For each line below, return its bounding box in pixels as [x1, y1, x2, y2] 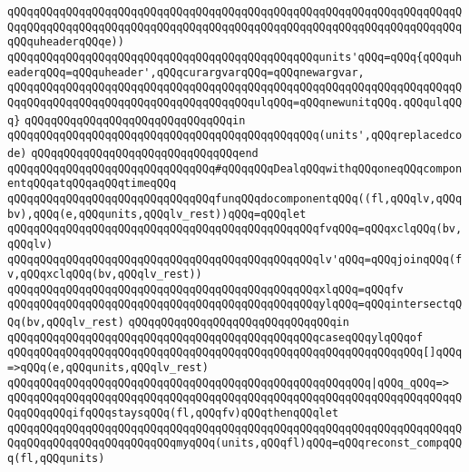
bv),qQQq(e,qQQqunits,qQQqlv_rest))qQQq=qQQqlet [7, 207, 307, 221]
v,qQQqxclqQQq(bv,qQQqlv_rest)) [7, 268, 202, 281]
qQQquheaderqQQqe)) [7, 35, 124, 49]
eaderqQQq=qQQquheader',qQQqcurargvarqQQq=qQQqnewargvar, [7, 65, 365, 79]
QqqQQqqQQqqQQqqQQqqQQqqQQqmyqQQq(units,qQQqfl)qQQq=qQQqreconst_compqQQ [7, 437, 463, 450]
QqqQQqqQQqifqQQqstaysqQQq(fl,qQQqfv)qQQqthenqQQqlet [7, 407, 339, 420]
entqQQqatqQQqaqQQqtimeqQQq [7, 177, 177, 191]
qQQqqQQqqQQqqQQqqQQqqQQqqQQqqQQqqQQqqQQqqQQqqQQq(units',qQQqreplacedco [7, 129, 463, 143]
